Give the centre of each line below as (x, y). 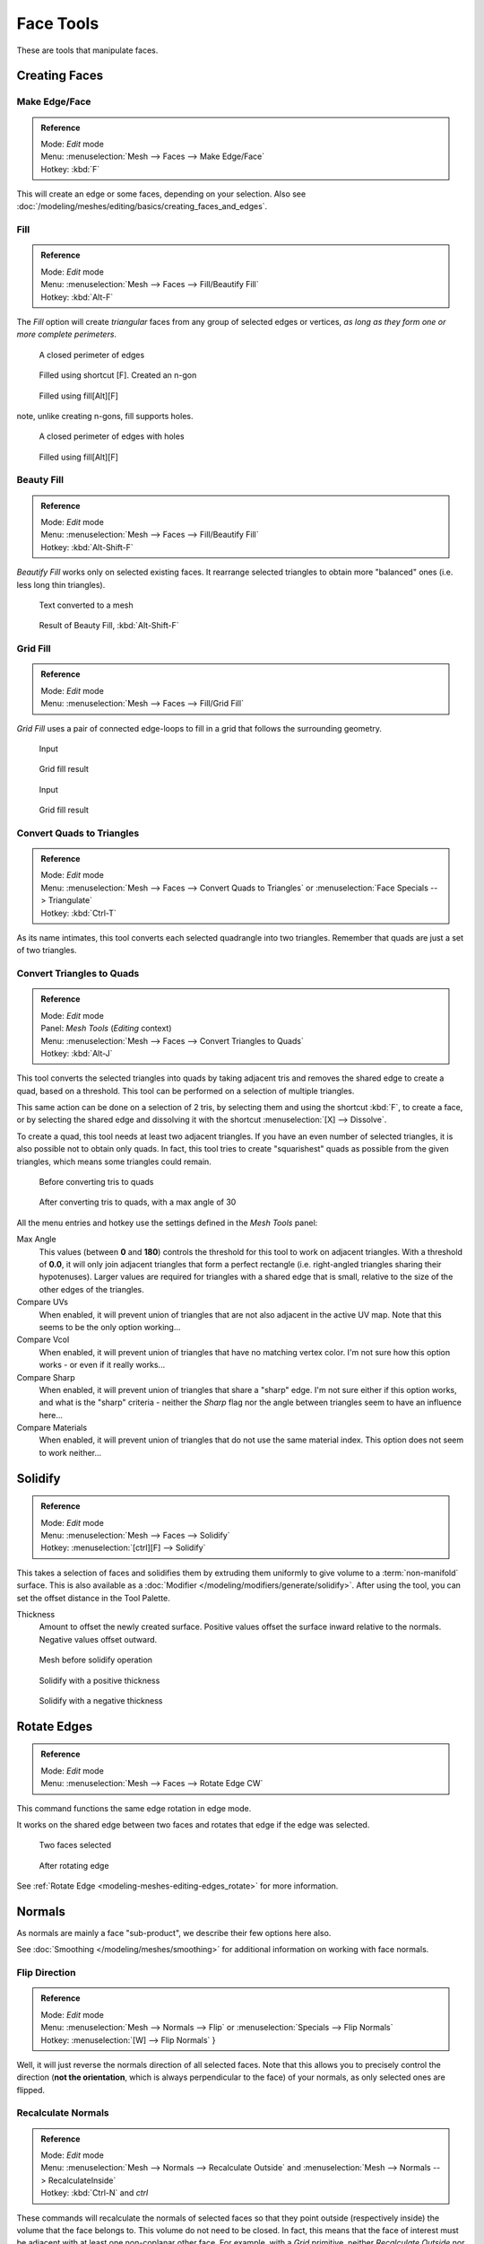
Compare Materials (52, 1428)
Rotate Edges (55, 1727)
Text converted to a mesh (86, 605)
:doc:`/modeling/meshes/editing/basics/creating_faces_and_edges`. (142, 206)
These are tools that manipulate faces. (87, 50)
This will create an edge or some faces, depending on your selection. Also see (161, 194)
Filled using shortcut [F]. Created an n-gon (118, 375)
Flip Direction (46, 1973)
